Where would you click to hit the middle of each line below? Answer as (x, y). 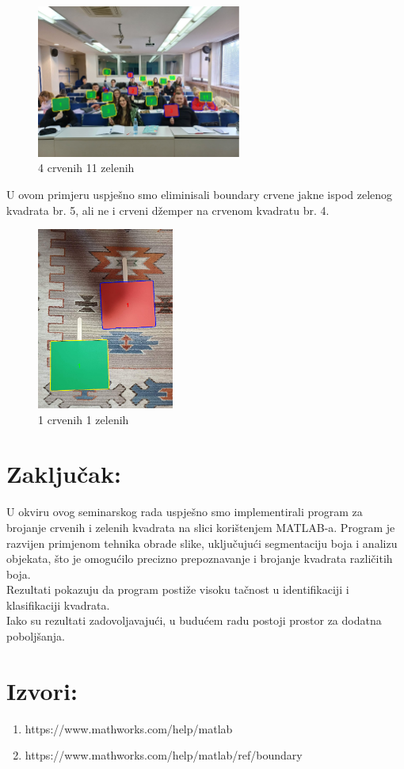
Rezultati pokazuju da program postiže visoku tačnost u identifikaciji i (178, 589)
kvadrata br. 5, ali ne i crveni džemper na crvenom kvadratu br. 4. (168, 210)
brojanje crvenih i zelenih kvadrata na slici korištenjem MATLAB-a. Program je (201, 527)
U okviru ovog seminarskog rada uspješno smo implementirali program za (185, 512)
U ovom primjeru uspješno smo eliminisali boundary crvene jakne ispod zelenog (200, 194)
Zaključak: (64, 474)
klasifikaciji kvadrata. (58, 604)
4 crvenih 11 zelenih (86, 168)
